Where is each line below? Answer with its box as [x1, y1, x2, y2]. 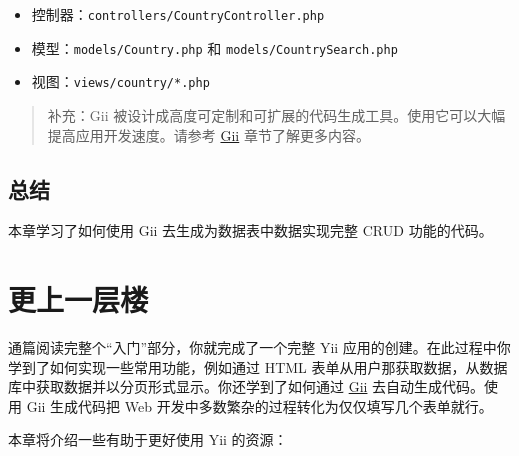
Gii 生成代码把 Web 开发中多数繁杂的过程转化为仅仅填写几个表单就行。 [26, 395, 493, 416]
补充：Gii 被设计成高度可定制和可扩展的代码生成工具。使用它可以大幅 [47, 104, 506, 125]
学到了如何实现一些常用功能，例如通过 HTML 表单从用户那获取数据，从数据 [8, 356, 508, 377]
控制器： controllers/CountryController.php [31, 4, 325, 24]
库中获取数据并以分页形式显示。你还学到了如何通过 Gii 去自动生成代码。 [8, 376, 485, 397]
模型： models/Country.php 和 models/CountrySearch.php [31, 37, 398, 58]
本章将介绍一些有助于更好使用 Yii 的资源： [8, 429, 288, 450]
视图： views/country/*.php [31, 71, 210, 92]
